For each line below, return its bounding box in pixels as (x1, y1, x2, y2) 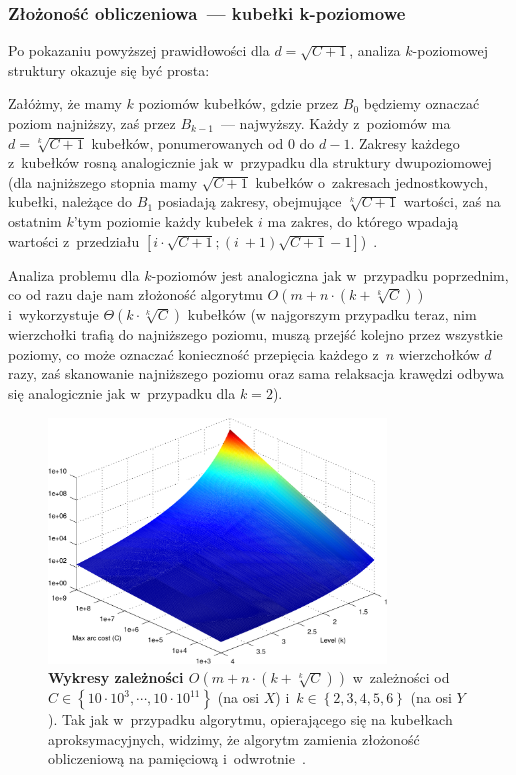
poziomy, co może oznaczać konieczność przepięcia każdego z (8, 343, 379, 364)
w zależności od (352, 667, 450, 688)
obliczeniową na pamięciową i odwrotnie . (48, 748, 306, 769)
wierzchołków (398, 343, 480, 364)
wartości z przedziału (8, 230, 140, 251)
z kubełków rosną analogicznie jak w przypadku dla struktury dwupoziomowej (8, 152, 492, 173)
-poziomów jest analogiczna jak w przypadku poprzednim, (151, 264, 509, 285)
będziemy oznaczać (363, 93, 480, 114)
